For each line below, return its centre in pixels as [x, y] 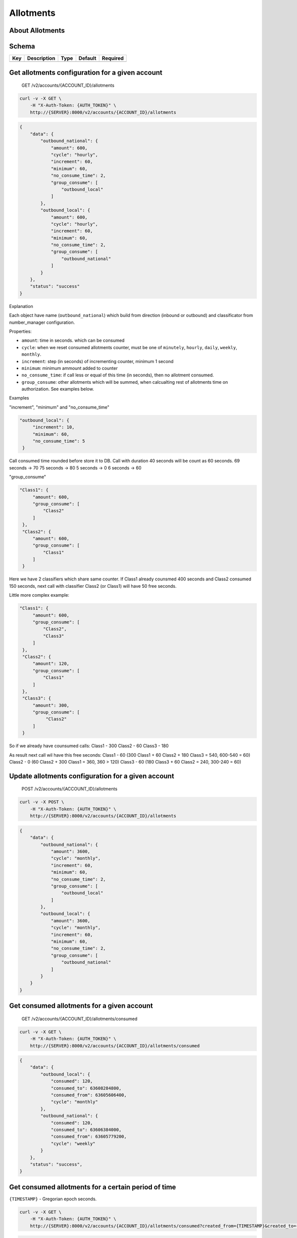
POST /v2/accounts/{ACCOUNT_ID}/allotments [70, 789]
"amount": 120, [51, 664]
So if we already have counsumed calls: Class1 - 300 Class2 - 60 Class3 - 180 [89, 746]
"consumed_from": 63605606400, [89, 1095]
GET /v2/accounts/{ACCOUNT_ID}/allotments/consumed [79, 1019]
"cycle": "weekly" [73, 1143]
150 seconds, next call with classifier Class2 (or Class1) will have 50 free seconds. [93, 586]
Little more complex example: [39, 595]
